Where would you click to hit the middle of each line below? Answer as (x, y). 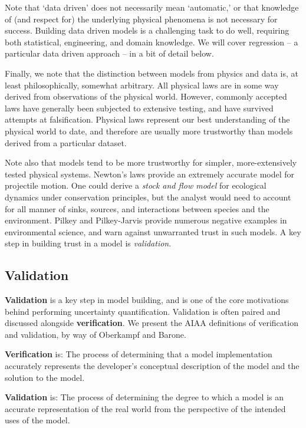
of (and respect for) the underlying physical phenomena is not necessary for (141, 19)
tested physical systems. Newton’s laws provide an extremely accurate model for (150, 174)
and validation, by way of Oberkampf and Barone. (96, 334)
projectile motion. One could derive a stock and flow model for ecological (136, 185)
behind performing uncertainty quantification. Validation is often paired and (143, 311)
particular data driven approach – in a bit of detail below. (109, 53)
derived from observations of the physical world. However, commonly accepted (146, 96)
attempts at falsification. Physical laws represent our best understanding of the (147, 119)
